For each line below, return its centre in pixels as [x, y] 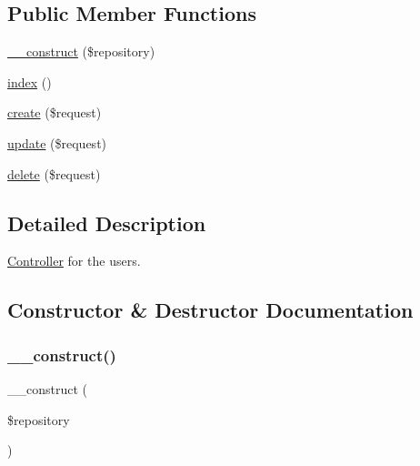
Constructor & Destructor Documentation [210, 310]
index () [30, 81]
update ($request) [57, 142]
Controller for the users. [74, 261]
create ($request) [55, 112]
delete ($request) [54, 173]
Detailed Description [107, 223]
